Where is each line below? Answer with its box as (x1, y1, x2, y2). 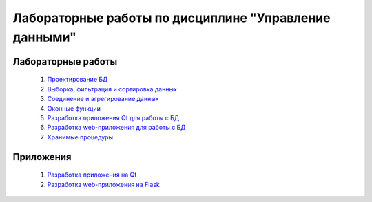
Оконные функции (47, 104, 101, 113)
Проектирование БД (47, 76, 108, 84)
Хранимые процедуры (47, 133, 114, 141)
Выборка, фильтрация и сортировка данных (47, 85, 177, 93)
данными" (12, 30, 77, 45)
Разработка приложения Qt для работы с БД (47, 113, 179, 122)
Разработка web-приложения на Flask (47, 180, 160, 188)
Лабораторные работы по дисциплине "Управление (12, 10, 331, 25)
